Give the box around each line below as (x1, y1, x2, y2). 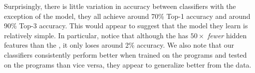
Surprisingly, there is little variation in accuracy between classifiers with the (4, 1, 236, 11)
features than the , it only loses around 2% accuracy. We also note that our (4, 40, 234, 50)
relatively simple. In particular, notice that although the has (4, 30, 188, 40)
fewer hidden (207, 30, 247, 40)
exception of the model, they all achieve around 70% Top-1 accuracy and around (4, 10, 251, 21)
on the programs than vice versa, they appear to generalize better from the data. (4, 59, 252, 70)
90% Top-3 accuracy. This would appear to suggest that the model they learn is (4, 20, 248, 31)
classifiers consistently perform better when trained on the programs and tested (4, 49, 247, 60)
